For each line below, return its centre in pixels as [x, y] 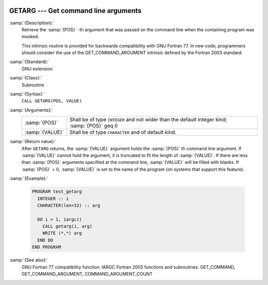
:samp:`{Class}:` [26, 78]
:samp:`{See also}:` [29, 260]
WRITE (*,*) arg [62, 233]
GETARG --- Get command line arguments [75, 11]
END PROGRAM [47, 247]
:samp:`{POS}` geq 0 [94, 126]
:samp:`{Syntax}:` [27, 94]
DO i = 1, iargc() [60, 219]
